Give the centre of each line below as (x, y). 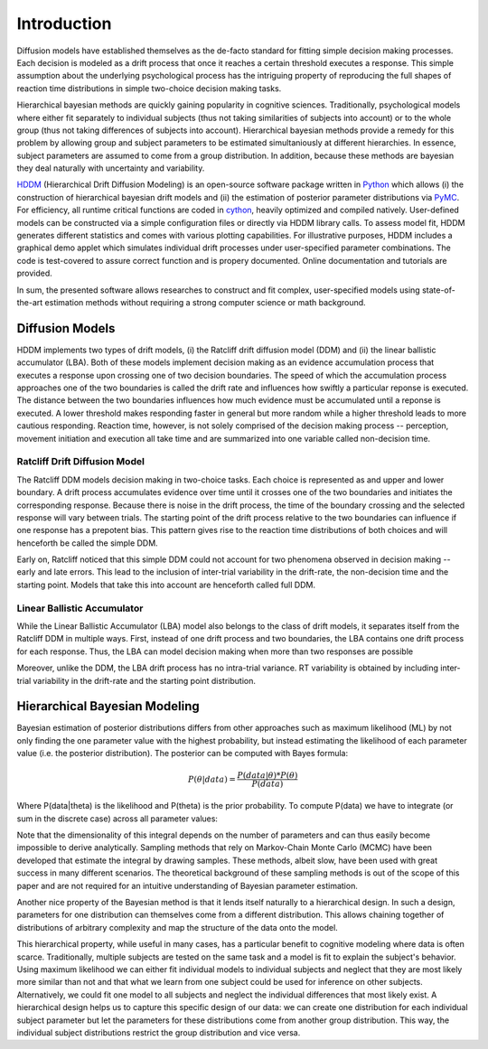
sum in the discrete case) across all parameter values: (117, 819)
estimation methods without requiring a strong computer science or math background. (205, 302)
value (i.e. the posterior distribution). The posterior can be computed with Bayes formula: (183, 754)
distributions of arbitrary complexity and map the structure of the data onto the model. (177, 927)
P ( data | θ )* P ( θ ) (267, 776)
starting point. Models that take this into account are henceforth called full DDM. (166, 585)
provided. (35, 273)
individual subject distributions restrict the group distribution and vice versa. (159, 1032)
